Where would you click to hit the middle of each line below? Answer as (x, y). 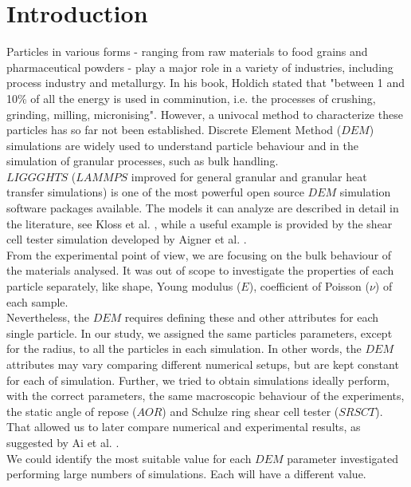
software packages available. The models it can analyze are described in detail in (203, 208)
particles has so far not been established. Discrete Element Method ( (174, 130)
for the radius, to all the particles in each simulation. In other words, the (184, 348)
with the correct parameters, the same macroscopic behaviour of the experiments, (205, 396)
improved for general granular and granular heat (249, 176)
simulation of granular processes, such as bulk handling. (143, 161)
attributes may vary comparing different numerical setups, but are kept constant (203, 364)
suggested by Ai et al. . (63, 442)
